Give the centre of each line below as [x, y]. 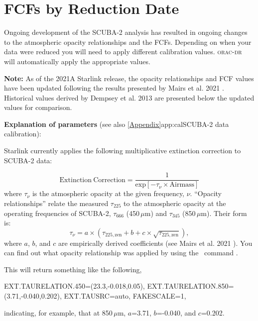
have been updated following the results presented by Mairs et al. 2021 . [114, 88]
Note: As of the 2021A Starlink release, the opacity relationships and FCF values [129, 78]
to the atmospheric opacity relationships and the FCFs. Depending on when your [128, 42]
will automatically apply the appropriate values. [77, 61]
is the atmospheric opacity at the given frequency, [108, 193]
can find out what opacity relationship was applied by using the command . [121, 253]
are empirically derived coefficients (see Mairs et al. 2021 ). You [155, 243]
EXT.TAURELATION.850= [191, 286]
